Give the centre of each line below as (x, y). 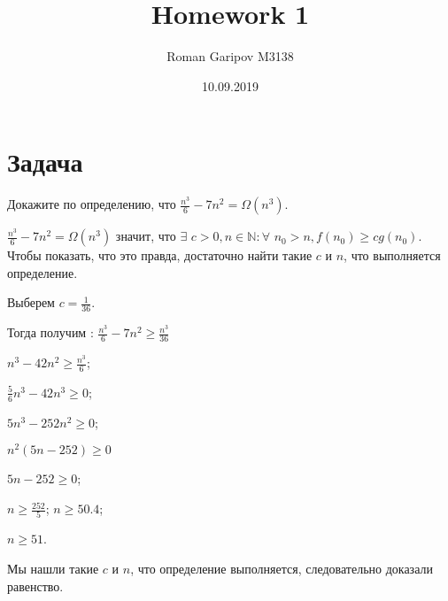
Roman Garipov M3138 (230, 56)
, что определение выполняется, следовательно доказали (282, 568)
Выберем (31, 302)
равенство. (35, 586)
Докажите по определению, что (92, 204)
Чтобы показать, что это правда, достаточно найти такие (160, 255)
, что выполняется (392, 255)
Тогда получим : (50, 332)
